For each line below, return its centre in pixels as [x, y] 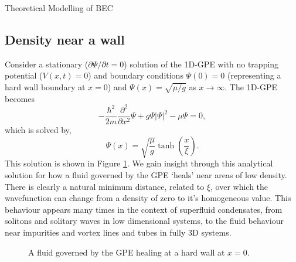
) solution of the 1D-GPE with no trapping [201, 64]
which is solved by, [38, 129]
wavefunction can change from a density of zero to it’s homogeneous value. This [148, 198]
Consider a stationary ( [47, 64]
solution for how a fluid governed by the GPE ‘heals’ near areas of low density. [146, 175]
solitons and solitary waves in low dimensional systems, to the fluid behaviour [144, 221]
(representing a [254, 75]
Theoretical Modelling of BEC [59, 8]
